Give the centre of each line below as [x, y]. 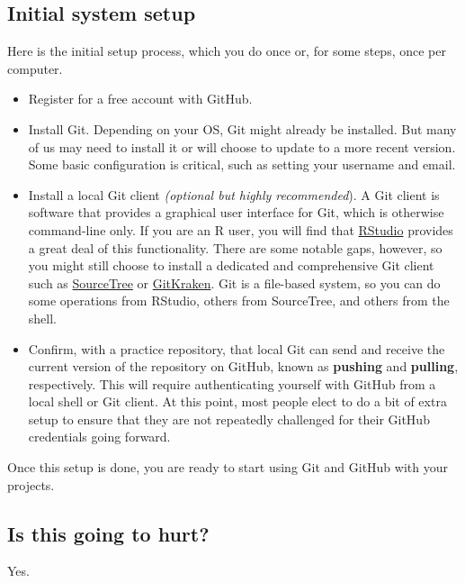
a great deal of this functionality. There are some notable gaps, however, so [235, 247]
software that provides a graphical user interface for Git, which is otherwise [236, 212]
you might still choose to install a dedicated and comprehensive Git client [231, 265]
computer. [35, 68]
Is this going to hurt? [108, 533]
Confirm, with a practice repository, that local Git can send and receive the [237, 348]
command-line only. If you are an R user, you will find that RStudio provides [241, 229]
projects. [31, 484]
